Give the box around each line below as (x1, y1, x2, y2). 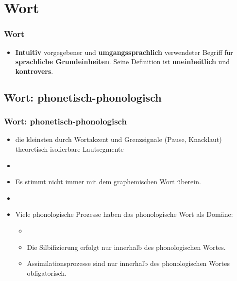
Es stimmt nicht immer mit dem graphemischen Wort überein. (15, 176, 201, 187)
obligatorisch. (27, 267, 67, 278)
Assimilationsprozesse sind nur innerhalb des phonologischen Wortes (27, 258, 230, 268)
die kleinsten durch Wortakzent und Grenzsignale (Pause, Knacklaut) (15, 134, 222, 144)
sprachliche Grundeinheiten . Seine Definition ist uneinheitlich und (15, 56, 230, 67)
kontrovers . (15, 66, 53, 76)
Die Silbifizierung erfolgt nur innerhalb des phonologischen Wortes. (27, 242, 226, 252)
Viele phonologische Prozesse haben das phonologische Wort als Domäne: (15, 209, 233, 219)
